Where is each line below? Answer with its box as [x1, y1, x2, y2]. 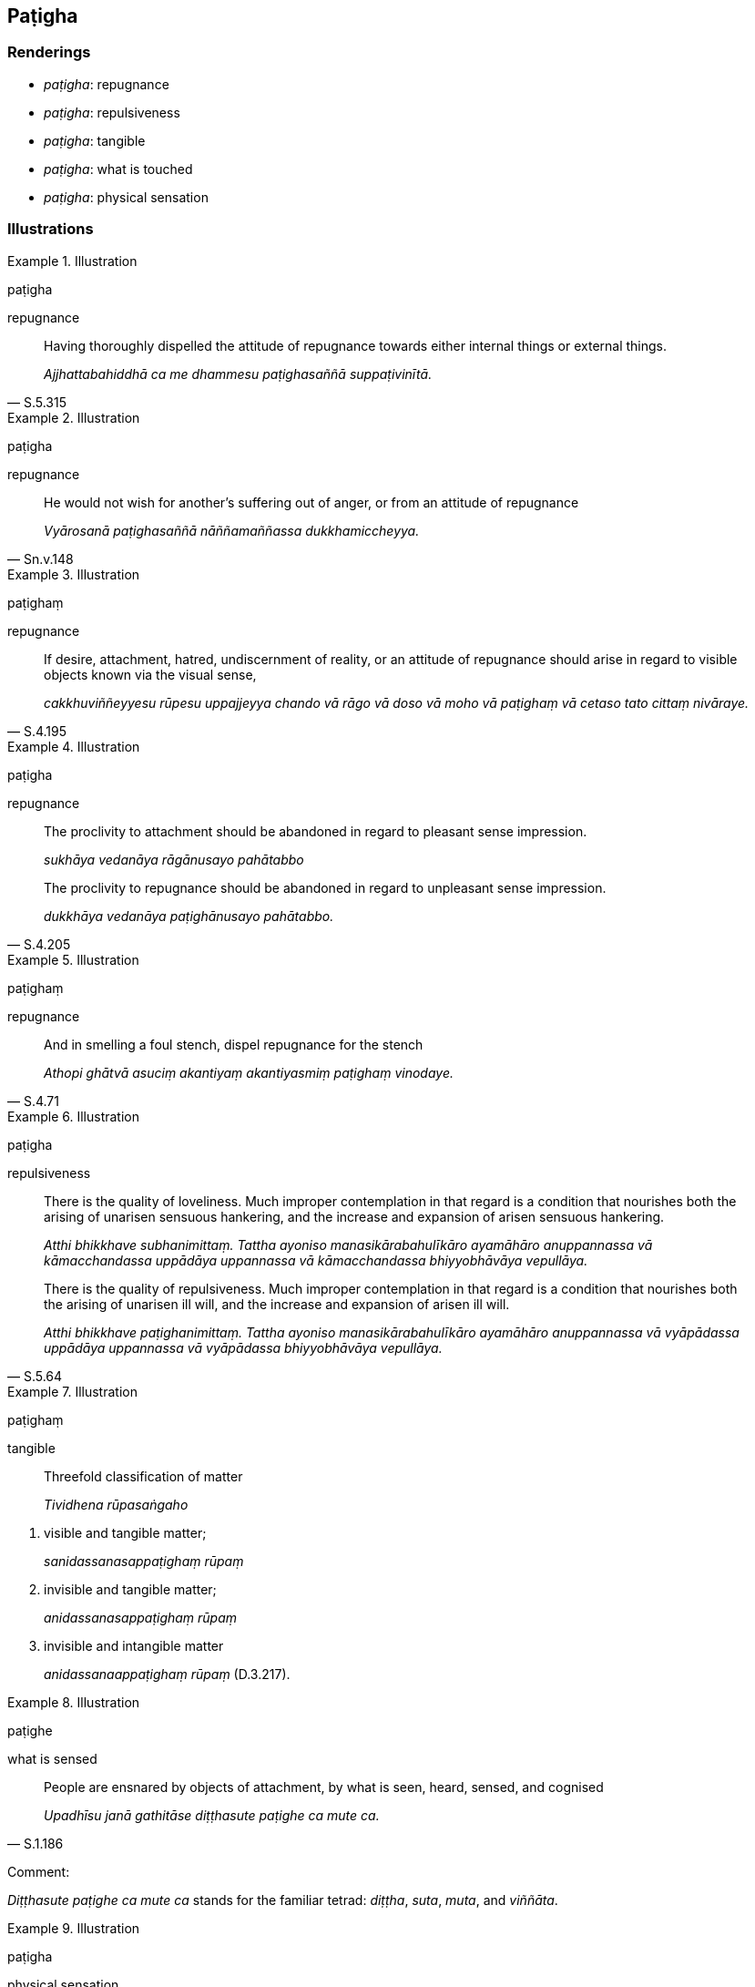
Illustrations [7, 220, 94, 239]
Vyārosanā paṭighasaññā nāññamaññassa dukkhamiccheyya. [44, 522, 420, 538]
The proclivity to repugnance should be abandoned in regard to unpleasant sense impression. [44, 879, 607, 896]
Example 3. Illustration [7, 566, 140, 582]
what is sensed [7, 1750, 97, 1767]
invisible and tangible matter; [44, 1581, 217, 1597]
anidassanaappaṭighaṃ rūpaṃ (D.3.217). [44, 1665, 291, 1682]
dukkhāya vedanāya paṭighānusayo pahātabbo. [44, 907, 334, 924]
